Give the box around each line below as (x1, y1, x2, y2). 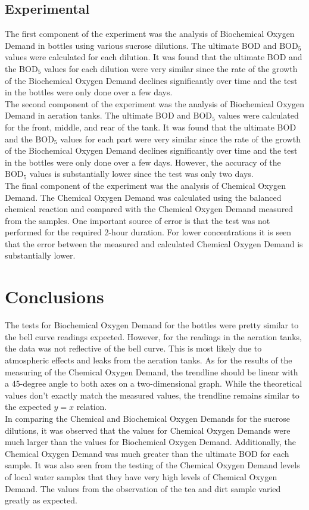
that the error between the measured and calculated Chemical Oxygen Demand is (5, 237, 303, 250)
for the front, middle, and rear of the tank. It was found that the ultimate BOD (5, 120, 296, 133)
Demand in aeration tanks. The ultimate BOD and (5, 109, 191, 122)
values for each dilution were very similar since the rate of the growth (43, 62, 298, 74)
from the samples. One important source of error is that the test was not (5, 214, 270, 226)
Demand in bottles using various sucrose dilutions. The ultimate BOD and (5, 39, 277, 51)
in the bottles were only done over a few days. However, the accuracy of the (5, 156, 281, 168)
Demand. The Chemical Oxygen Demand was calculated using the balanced (5, 191, 282, 203)
